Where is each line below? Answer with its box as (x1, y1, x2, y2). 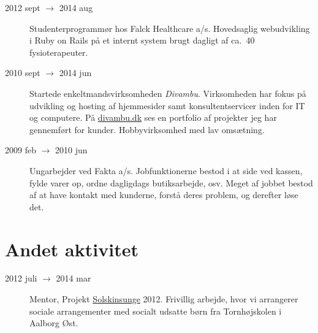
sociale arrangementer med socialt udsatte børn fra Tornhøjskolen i (29, 304, 282, 317)
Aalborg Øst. (29, 316, 78, 329)
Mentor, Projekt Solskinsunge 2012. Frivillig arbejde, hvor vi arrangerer (29, 293, 298, 305)
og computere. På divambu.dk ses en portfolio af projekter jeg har (29, 111, 277, 124)
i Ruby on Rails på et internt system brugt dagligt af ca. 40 (29, 34, 255, 47)
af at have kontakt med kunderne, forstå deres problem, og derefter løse (29, 188, 298, 201)
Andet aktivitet (5, 236, 138, 261)
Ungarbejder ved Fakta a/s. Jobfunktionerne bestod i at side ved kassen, (29, 164, 303, 177)
